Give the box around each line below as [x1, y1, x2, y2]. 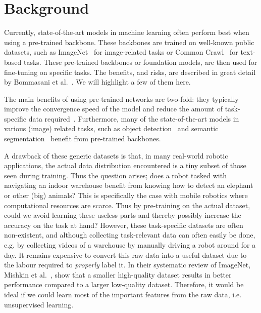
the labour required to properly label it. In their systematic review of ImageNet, [4, 259, 251, 270]
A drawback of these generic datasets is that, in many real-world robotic [4, 150, 228, 161]
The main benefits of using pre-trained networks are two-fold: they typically [4, 93, 239, 104]
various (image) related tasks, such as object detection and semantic [4, 123, 219, 134]
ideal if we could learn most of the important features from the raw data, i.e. [4, 289, 242, 299]
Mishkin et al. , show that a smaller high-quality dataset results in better [4, 269, 232, 280]
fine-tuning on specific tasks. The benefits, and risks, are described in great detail [4, 66, 256, 77]
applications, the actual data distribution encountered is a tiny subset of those [4, 160, 246, 171]
